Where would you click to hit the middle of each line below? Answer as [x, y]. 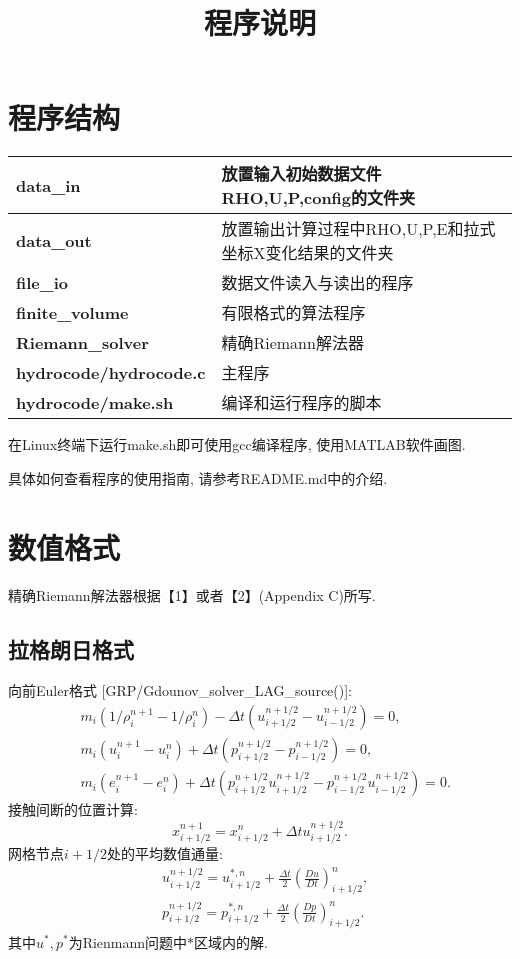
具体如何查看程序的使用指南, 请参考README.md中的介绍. [198, 477]
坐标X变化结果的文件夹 [307, 253]
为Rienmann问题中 [128, 941]
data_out [54, 240]
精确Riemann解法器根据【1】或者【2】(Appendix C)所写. [192, 594]
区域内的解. [231, 941]
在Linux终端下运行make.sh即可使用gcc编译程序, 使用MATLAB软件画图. [237, 444]
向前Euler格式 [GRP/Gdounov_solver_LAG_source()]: [180, 690]
